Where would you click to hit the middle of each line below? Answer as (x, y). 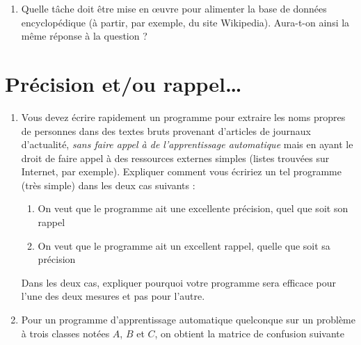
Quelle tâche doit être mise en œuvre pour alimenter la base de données (174, 8)
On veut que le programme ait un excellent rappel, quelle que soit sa (184, 245)
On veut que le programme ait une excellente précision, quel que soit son (193, 208)
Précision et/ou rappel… (123, 83)
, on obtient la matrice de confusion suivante (249, 333)
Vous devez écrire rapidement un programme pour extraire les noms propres (183, 117)
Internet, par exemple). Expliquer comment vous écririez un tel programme (181, 171)
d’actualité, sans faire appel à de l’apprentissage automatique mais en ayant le (187, 144)
